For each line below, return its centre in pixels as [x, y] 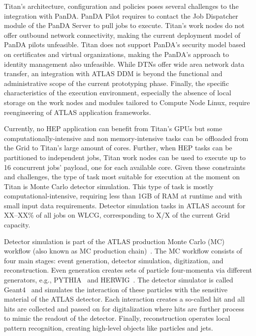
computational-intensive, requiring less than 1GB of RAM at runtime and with [123, 196]
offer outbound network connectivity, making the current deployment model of [122, 35]
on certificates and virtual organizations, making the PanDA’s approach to [116, 54]
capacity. [17, 225]
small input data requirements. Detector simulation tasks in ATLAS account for [125, 205]
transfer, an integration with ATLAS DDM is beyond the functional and [113, 73]
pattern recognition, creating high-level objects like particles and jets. [109, 328]
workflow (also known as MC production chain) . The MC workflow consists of [123, 251]
